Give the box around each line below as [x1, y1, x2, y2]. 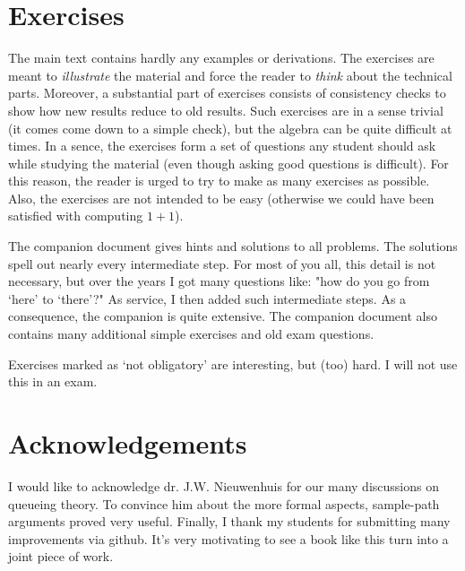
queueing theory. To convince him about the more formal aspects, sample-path [8, 494, 440, 513]
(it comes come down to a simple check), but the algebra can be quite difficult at [8, 118, 452, 137]
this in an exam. [8, 372, 98, 391]
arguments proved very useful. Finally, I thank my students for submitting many [8, 512, 451, 531]
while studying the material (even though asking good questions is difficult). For [8, 153, 449, 172]
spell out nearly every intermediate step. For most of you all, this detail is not [8, 254, 436, 273]
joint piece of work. [8, 547, 114, 566]
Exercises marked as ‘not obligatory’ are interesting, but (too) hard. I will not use [8, 354, 458, 373]
